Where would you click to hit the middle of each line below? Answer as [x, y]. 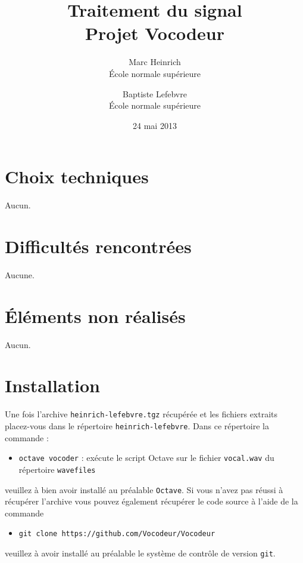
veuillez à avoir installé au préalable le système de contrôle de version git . [140, 553]
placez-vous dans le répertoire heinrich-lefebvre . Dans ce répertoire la [137, 426]
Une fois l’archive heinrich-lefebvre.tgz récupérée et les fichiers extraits [141, 414]
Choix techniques [77, 176]
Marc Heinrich [155, 62]
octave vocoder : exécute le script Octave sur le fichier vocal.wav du [146, 458]
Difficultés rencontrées [98, 246]
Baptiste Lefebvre [155, 93]
